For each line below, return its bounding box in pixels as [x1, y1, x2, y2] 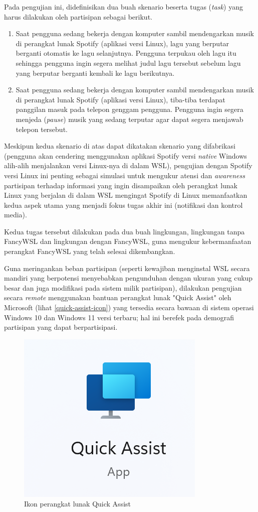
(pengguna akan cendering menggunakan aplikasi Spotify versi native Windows [4, 150, 247, 161]
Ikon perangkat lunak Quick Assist [24, 498, 131, 509]
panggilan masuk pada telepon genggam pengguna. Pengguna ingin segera [16, 104, 243, 114]
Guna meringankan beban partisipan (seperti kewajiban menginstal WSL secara [4, 263, 250, 273]
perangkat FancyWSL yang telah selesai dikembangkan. [4, 246, 175, 257]
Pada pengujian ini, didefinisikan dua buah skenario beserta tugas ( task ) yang [4, 2, 243, 12]
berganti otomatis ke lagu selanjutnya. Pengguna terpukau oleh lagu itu [16, 48, 236, 58]
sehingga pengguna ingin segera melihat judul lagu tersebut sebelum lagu [16, 57, 241, 68]
